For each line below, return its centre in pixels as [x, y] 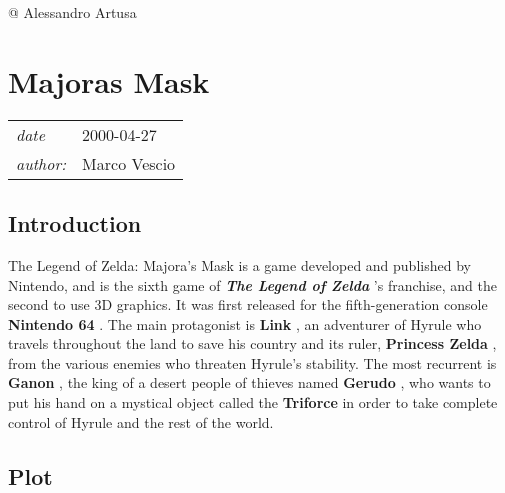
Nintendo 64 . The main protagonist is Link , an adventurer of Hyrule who [245, 323]
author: [41, 163]
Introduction [75, 223]
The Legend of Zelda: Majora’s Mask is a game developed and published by [239, 264]
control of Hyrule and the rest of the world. [141, 421]
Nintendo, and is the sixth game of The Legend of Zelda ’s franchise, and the [252, 284]
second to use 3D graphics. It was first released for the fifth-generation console [248, 304]
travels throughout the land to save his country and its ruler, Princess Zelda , [252, 343]
